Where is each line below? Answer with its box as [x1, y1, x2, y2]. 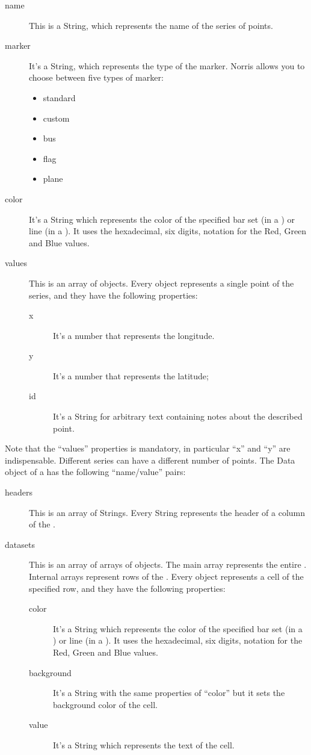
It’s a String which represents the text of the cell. [53, 738, 235, 751]
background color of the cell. [53, 698, 158, 710]
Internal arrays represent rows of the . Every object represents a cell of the [29, 570, 304, 582]
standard [43, 91, 76, 104]
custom [43, 111, 70, 124]
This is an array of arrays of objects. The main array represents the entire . [29, 558, 307, 571]
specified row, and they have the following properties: [29, 582, 226, 594]
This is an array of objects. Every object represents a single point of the [29, 276, 294, 289]
